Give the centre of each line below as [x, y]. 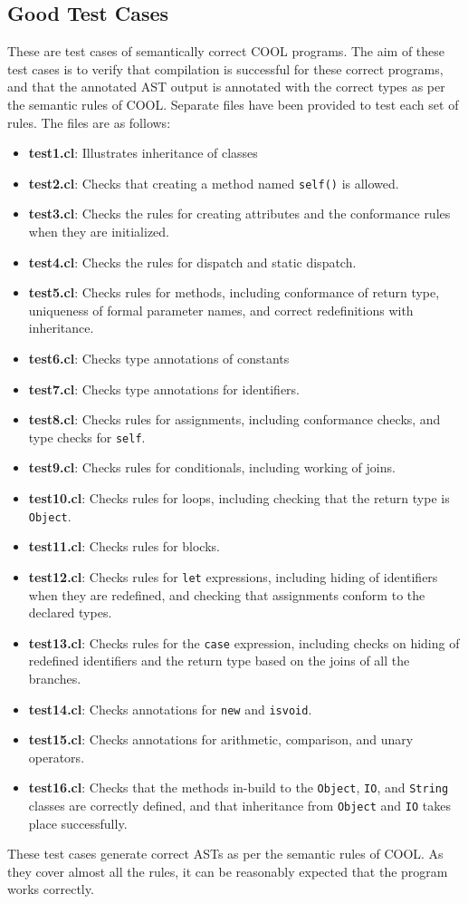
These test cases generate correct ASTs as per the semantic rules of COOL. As [225, 854]
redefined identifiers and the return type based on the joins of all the [219, 661]
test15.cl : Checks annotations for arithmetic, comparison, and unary [221, 739]
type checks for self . [87, 437]
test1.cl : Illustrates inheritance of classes [143, 153]
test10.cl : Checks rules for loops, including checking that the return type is [239, 498]
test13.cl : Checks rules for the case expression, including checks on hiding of [244, 642]
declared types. [70, 612]
